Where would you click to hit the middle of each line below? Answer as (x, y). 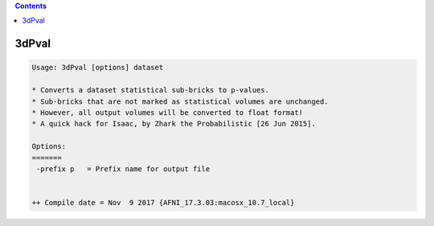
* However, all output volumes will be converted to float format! (168, 112)
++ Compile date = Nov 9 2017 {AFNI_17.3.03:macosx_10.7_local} (163, 203)
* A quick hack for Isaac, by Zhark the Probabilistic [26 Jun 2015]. (174, 124)
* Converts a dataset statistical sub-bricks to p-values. (150, 90)
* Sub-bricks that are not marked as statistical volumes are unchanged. (180, 101)
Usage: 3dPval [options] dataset (98, 68)
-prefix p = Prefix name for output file (123, 168)
